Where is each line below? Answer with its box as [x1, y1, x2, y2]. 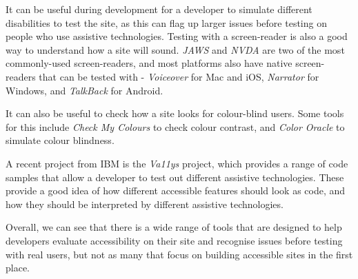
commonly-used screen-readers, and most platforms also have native [6, 56, 292, 70]
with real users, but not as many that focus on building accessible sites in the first [6, 247, 353, 261]
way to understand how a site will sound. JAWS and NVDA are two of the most [6, 42, 345, 56]
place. [6, 260, 30, 275]
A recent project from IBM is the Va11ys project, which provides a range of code [6, 156, 348, 170]
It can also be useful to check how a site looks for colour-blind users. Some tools [6, 106, 344, 121]
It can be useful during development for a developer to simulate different [6, 2, 312, 16]
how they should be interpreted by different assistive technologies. [6, 196, 284, 211]
